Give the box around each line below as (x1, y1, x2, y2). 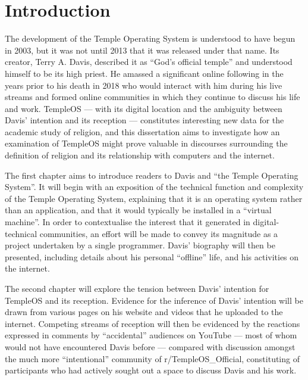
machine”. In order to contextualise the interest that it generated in (5, 216, 250, 228)
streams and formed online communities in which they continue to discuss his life (5, 91, 300, 103)
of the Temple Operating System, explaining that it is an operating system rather (5, 192, 303, 204)
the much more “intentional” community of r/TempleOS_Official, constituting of (5, 352, 300, 365)
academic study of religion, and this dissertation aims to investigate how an (5, 125, 280, 138)
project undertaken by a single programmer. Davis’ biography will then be (5, 239, 275, 251)
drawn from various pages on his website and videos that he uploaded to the (5, 306, 283, 318)
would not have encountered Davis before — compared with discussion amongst (5, 340, 296, 353)
